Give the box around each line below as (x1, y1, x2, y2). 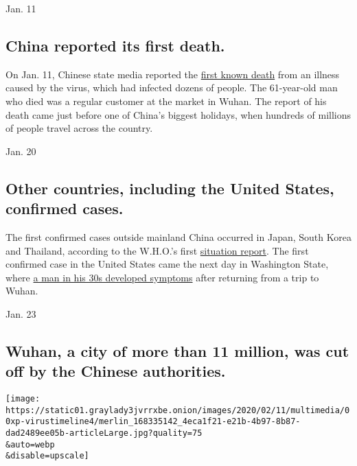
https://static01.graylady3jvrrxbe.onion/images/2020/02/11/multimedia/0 (5, 405, 350, 415)
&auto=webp (5, 439, 55, 450)
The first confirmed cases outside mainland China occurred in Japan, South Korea (5, 229, 352, 244)
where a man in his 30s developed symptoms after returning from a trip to (5, 270, 319, 284)
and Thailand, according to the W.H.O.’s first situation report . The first (5, 243, 309, 257)
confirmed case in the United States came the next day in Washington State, (5, 257, 329, 271)
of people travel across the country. (5, 121, 153, 135)
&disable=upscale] (5, 451, 89, 461)
